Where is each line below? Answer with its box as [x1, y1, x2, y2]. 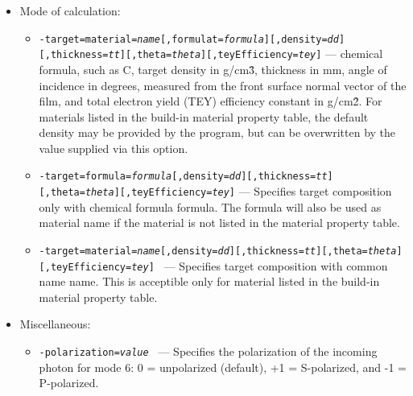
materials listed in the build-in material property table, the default [39, 108, 369, 125]
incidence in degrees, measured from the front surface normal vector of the [39, 76, 407, 93]
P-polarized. [39, 374, 99, 391]
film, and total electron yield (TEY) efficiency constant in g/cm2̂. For [39, 93, 382, 109]
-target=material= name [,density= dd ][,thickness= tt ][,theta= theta [39, 245, 397, 257]
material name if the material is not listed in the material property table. [39, 214, 400, 231]
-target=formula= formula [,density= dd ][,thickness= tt [39, 171, 328, 183]
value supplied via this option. [39, 139, 188, 156]
